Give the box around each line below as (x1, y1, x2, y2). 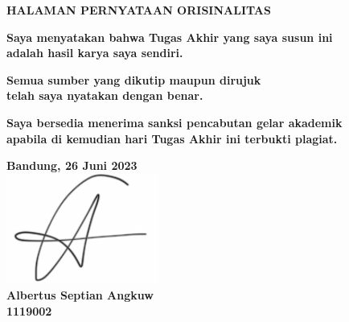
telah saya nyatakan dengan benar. (6, 87, 203, 104)
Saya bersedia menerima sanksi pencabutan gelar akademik (6, 114, 343, 130)
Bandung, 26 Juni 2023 (6, 157, 138, 174)
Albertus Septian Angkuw (6, 287, 154, 303)
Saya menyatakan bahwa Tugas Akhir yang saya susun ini (6, 28, 333, 45)
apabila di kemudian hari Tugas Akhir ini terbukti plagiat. (6, 130, 338, 147)
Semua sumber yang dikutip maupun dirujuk (6, 71, 261, 88)
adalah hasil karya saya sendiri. (6, 44, 183, 61)
